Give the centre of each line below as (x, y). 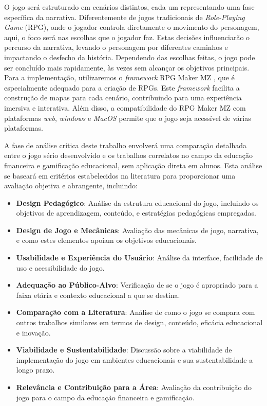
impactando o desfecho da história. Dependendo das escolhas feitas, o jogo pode (130, 57)
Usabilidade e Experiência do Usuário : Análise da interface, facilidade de (139, 258)
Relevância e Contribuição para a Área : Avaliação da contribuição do (134, 387)
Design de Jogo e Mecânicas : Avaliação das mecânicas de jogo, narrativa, (137, 230)
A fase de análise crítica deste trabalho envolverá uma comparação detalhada (126, 145)
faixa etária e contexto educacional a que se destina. (98, 295)
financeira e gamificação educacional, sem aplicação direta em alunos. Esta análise (133, 165)
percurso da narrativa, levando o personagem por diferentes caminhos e (116, 47)
